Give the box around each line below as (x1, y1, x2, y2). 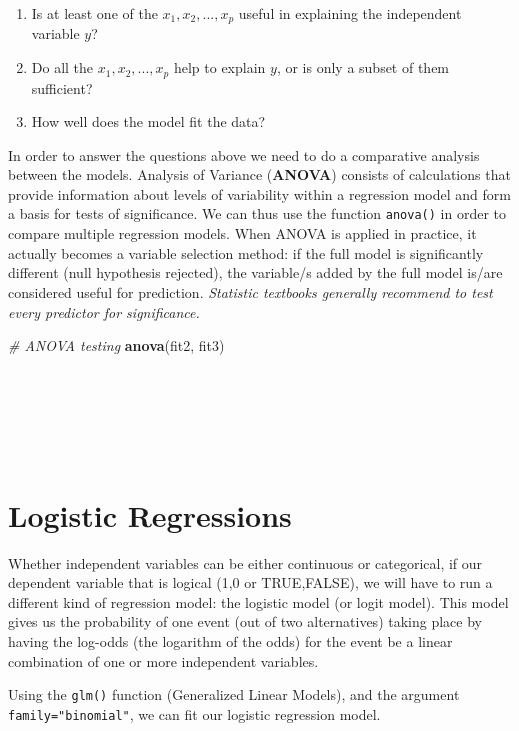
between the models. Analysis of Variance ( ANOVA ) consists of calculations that (8, 164, 511, 185)
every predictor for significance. (8, 301, 200, 322)
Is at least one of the (31, 3, 158, 23)
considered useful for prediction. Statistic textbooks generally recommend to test (8, 281, 493, 302)
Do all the (31, 57, 94, 78)
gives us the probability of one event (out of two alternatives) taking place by (8, 611, 482, 632)
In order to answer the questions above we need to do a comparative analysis (8, 144, 480, 165)
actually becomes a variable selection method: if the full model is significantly (8, 242, 484, 263)
